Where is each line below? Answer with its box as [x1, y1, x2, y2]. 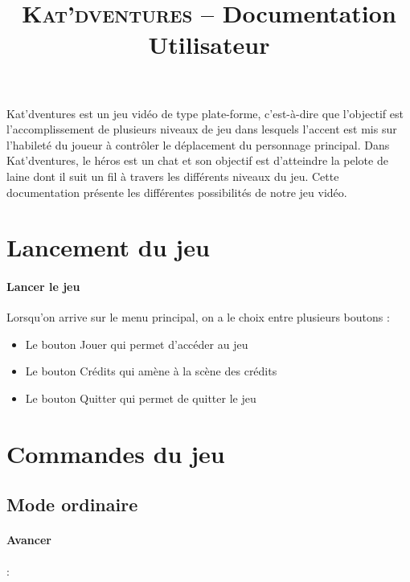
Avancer [6, 531, 51, 548]
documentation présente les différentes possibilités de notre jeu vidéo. [6, 183, 347, 200]
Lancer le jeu [6, 278, 80, 295]
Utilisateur [148, 28, 270, 61]
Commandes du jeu [6, 436, 225, 469]
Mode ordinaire [6, 492, 138, 517]
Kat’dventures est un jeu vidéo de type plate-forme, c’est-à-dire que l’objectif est [6, 105, 404, 121]
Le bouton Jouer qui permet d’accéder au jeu [25, 335, 248, 352]
